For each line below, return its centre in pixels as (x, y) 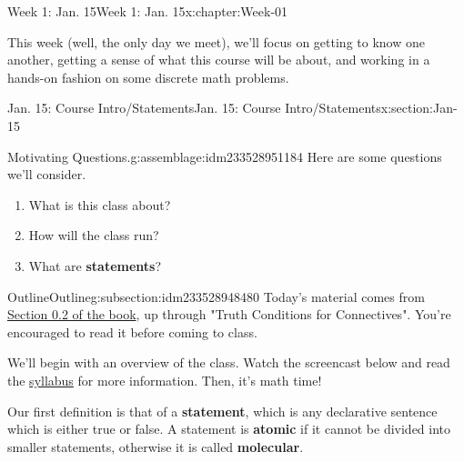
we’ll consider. (47, 174)
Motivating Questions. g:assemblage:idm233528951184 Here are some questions (225, 156)
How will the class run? (94, 235)
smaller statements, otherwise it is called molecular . (156, 446)
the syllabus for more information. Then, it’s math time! (165, 380)
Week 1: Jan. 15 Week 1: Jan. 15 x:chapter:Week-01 (148, 11)
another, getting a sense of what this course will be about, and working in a (219, 60)
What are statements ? (95, 265)
